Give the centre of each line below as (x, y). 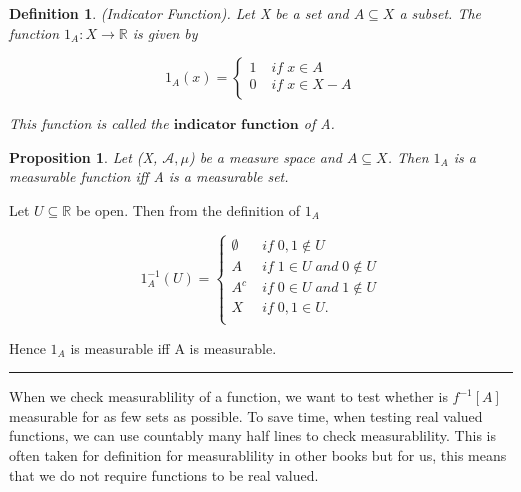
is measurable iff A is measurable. (173, 347)
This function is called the (89, 123)
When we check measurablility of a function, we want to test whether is (228, 396)
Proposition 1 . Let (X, (83, 156)
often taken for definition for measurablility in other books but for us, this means (258, 455)
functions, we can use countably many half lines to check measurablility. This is (252, 435)
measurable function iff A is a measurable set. (149, 176)
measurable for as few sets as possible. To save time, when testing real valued (246, 415)
